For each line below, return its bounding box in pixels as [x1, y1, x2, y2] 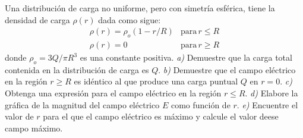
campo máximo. [5, 121, 63, 134]
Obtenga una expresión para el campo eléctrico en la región [5, 87, 222, 99]
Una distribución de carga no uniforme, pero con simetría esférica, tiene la [5, 2, 275, 14]
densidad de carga [5, 13, 70, 26]
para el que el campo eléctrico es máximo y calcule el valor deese [43, 110, 279, 123]
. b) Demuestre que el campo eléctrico [158, 63, 296, 76]
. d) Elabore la [245, 87, 298, 99]
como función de [171, 98, 231, 111]
